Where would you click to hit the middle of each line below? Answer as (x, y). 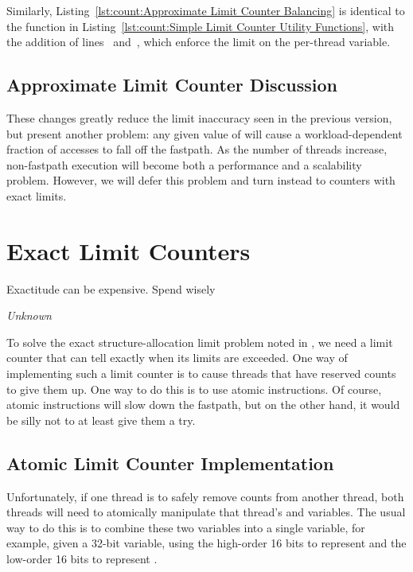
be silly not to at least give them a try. (101, 420)
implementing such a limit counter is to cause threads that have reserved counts (201, 374)
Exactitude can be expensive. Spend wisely (111, 288)
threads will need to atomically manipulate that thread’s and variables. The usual (206, 512)
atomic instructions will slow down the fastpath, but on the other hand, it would (203, 405)
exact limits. (37, 195)
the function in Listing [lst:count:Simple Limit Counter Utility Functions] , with (201, 26)
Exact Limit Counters (129, 250)
